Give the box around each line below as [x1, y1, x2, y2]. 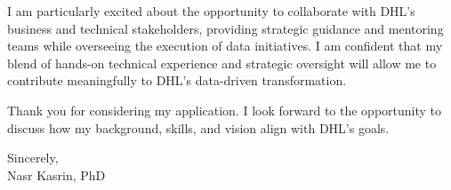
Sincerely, [7, 148, 59, 167]
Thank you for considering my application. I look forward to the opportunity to [7, 100, 442, 119]
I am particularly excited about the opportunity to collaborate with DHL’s [7, 2, 415, 20]
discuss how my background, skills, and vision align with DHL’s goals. [7, 118, 390, 137]
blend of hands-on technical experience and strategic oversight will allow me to [7, 53, 437, 72]
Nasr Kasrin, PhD [7, 165, 106, 184]
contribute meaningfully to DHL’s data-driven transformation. [7, 71, 347, 90]
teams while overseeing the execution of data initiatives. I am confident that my [7, 36, 443, 55]
